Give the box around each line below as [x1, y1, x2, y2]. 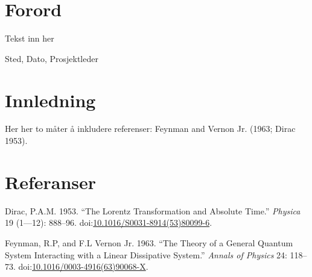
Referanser [5, 169, 97, 194]
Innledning [5, 87, 96, 112]
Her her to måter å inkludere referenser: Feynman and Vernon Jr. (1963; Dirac [5, 122, 296, 135]
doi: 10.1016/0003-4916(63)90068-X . [18, 260, 148, 273]
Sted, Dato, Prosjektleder [5, 52, 98, 64]
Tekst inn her [5, 32, 54, 45]
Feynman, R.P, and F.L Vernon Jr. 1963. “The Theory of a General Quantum [5, 236, 293, 249]
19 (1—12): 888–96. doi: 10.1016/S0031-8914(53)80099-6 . [5, 216, 212, 229]
